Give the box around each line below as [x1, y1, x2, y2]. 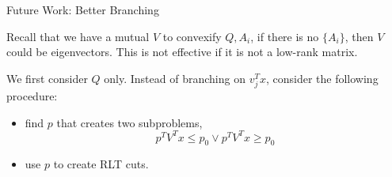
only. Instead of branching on [104, 70, 245, 86]
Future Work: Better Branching [6, 2, 159, 17]
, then [344, 28, 374, 44]
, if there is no [250, 28, 319, 44]
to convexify [162, 28, 222, 44]
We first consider [6, 70, 88, 86]
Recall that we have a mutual [6, 28, 150, 44]
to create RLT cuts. [53, 156, 149, 172]
